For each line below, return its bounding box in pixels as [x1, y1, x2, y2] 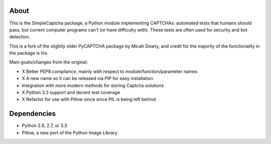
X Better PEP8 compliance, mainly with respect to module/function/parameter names [22, 68, 198, 74]
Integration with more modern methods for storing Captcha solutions [22, 82, 164, 88]
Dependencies [9, 109, 56, 118]
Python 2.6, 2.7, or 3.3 [22, 122, 67, 128]
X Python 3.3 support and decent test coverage [22, 89, 120, 95]
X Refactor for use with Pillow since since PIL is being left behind [22, 96, 156, 102]
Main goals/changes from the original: [9, 59, 88, 65]
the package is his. [9, 50, 49, 56]
